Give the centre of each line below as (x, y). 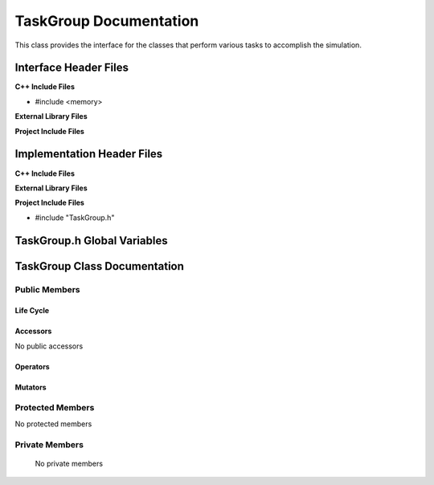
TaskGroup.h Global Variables (91, 240)
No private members (69, 463)
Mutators (31, 387)
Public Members (47, 289)
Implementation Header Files (89, 154)
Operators (32, 366)
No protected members (53, 424)
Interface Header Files (72, 68)
